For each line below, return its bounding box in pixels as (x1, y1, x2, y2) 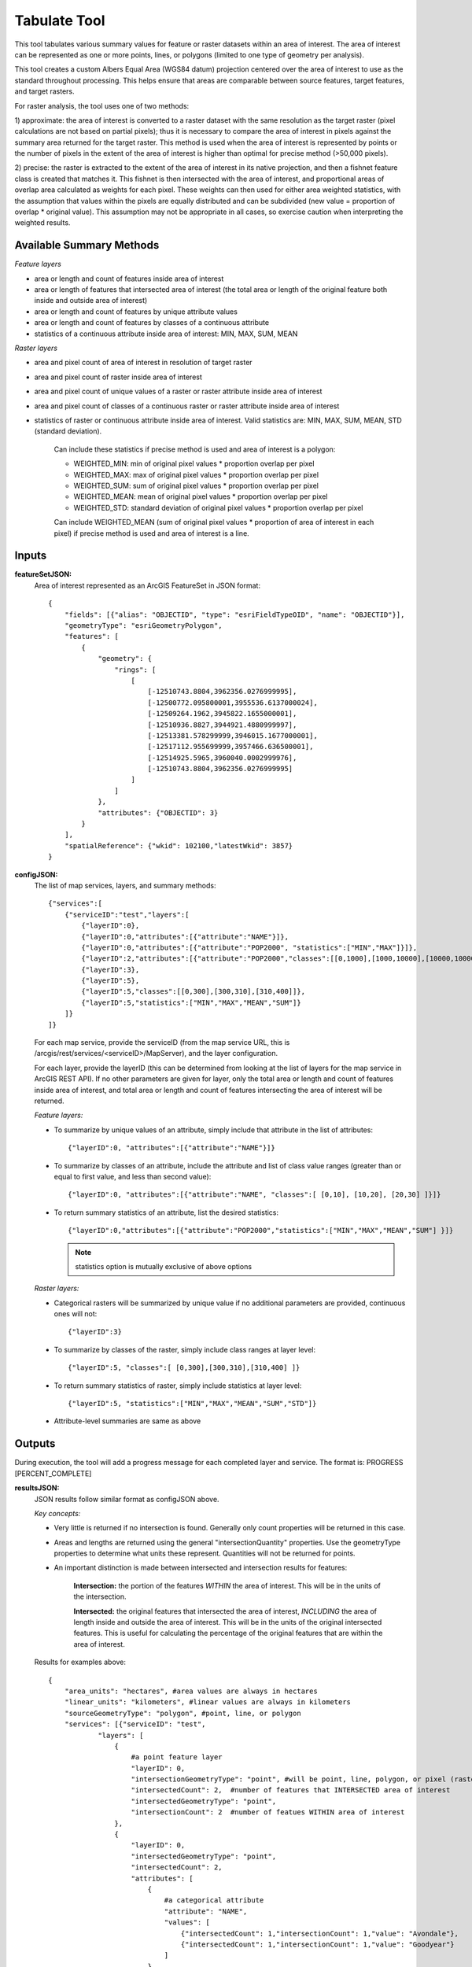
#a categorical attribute (164, 1896, 264, 1905)
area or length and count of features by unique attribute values (34, 307, 238, 316)
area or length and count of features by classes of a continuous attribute (34, 318, 270, 327)
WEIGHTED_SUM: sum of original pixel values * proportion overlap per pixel (73, 481, 319, 490)
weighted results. (14, 218, 71, 227)
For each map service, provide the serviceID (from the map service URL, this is (34, 1038, 290, 1047)
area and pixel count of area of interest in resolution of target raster (34, 358, 253, 367)
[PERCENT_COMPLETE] (14, 1468, 92, 1478)
